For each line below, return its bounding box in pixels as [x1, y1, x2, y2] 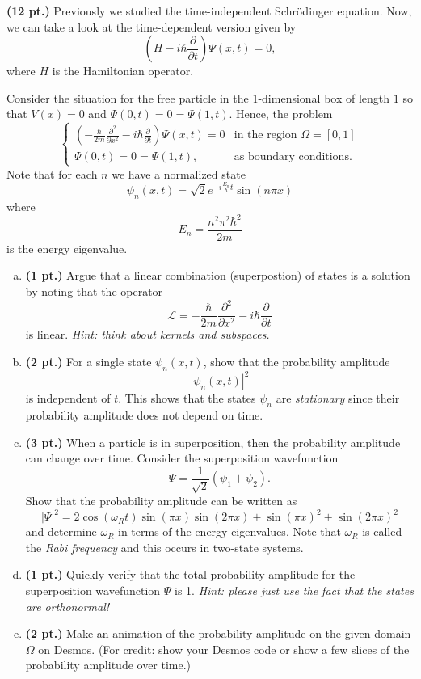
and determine [25, 523, 97, 540]
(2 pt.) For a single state [25, 352, 152, 369]
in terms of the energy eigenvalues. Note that [118, 523, 341, 540]
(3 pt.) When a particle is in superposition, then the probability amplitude [25, 433, 401, 450]
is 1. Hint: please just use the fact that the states [174, 582, 414, 599]
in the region [234, 129, 297, 141]
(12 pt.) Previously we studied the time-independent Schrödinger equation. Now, [6, 2, 412, 19]
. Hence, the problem [229, 105, 333, 122]
